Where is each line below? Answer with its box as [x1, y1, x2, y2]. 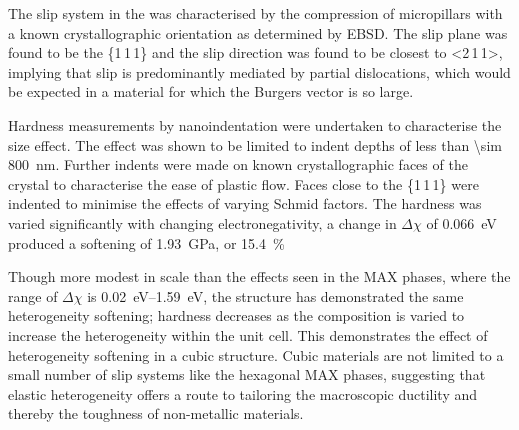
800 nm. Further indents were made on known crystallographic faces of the [8, 154, 468, 175]
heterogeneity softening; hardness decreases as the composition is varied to [8, 305, 465, 326]
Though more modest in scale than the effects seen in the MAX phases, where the [8, 266, 511, 287]
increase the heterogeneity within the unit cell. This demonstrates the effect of [8, 324, 488, 345]
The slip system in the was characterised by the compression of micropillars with [8, 3, 503, 23]
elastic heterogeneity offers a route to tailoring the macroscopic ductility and [8, 383, 478, 404]
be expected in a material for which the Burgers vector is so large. [8, 81, 414, 102]
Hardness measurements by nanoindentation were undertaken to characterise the [8, 114, 502, 135]
